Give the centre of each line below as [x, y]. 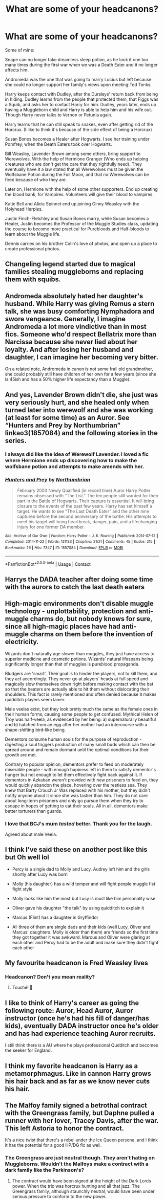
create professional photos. [33, 248]
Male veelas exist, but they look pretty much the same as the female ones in [81, 709]
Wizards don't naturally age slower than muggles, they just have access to [80, 653]
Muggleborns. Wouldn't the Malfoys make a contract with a [77, 1164]
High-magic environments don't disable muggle [79, 604]
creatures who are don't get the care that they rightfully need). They [74, 164]
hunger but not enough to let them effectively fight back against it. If [74, 775]
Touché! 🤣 [22, 988]
